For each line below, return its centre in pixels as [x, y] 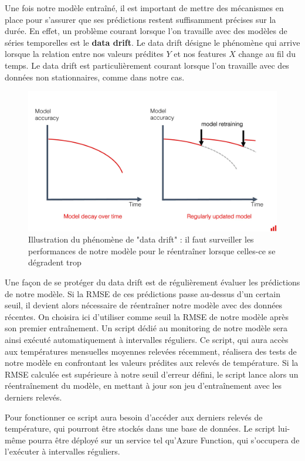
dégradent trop [55, 262]
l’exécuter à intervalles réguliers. [62, 451]
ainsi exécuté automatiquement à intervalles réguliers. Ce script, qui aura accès [147, 339]
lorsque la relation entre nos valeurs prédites [84, 54]
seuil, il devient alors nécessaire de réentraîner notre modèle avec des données [144, 305]
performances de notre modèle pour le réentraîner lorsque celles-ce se [152, 250]
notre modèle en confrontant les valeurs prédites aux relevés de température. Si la [152, 363]
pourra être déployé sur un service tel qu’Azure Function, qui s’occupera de [164, 440]
